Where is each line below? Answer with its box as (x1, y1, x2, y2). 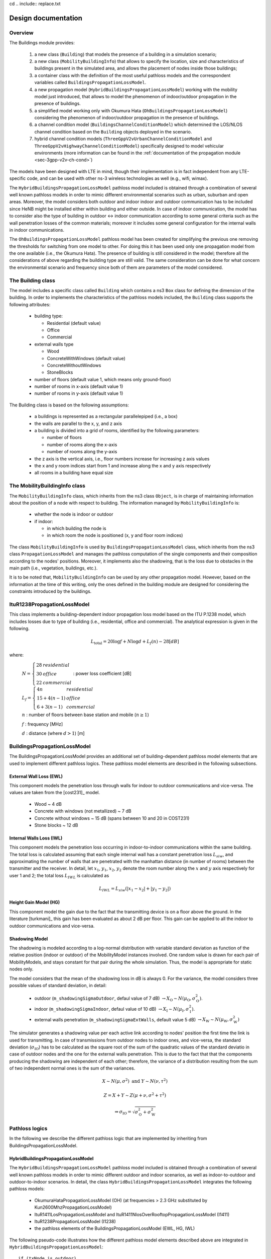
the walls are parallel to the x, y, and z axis (34, 421, 122, 427)
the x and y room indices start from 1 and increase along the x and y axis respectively (34, 463, 211, 468)
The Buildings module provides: (9, 40, 75, 46)
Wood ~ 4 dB (34, 801, 62, 807)
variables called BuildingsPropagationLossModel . (34, 80, 147, 86)
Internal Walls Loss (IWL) (9, 835, 63, 841)
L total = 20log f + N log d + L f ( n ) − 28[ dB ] (90, 639, 179, 646)
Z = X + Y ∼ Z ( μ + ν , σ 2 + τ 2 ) (103, 1091, 167, 1098)
